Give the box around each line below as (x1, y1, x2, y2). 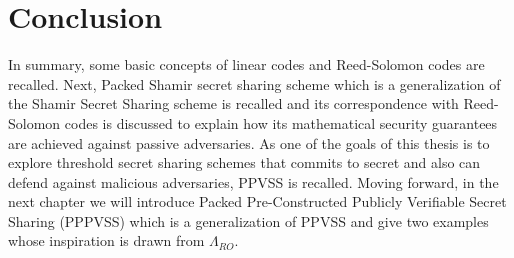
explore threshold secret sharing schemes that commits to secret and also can (8, 152, 481, 173)
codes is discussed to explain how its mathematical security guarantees (64, 112, 498, 133)
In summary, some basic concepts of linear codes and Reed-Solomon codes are (8, 54, 485, 75)
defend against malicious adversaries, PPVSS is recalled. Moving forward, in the (8, 171, 499, 192)
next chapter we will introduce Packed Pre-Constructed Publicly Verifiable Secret (8, 191, 507, 212)
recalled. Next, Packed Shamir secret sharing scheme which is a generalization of (8, 73, 501, 94)
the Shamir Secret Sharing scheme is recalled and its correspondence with (8, 93, 459, 114)
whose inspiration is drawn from (8, 230, 205, 251)
